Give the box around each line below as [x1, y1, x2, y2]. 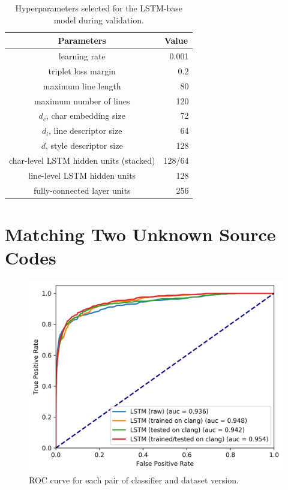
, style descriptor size [46, 139, 123, 152]
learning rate [58, 50, 106, 62]
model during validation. [53, 13, 144, 26]
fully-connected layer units [33, 184, 131, 196]
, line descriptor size [49, 124, 122, 137]
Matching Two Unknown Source [5, 221, 276, 246]
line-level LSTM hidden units [28, 169, 136, 181]
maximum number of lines [34, 94, 130, 107]
